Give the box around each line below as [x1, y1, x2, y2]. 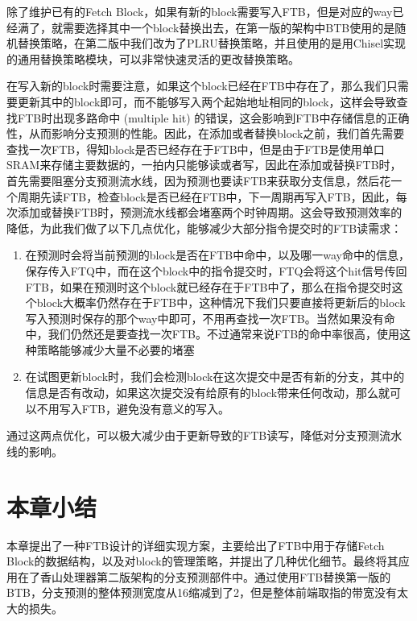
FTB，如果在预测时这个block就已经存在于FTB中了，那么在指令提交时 [25, 278, 392, 295]
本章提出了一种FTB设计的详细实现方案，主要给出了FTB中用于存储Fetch [6, 536, 385, 553]
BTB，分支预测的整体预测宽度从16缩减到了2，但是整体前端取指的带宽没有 [6, 584, 397, 601]
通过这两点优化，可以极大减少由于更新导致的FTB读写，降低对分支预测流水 [6, 427, 403, 444]
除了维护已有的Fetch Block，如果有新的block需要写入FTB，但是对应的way [6, 3, 393, 19]
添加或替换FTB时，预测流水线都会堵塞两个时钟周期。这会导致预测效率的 [17, 204, 403, 221]
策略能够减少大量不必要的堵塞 [36, 341, 195, 358]
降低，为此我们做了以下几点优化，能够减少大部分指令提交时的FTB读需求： [6, 219, 403, 236]
